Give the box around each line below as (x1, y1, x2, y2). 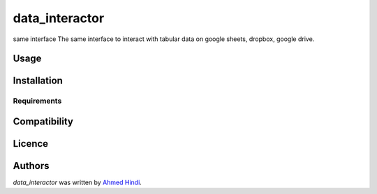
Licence (13, 138, 49, 149)
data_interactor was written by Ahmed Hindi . (13, 178, 142, 187)
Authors (13, 160, 50, 172)
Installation (13, 75, 63, 87)
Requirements (13, 96, 62, 106)
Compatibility (13, 115, 73, 127)
